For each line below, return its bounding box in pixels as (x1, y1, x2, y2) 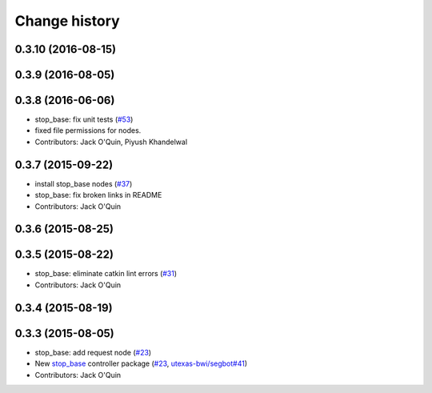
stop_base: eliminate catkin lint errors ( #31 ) (34, 269, 178, 279)
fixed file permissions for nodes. (34, 126, 142, 135)
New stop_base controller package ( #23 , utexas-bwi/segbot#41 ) (34, 359, 248, 368)
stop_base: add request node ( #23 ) (34, 347, 152, 357)
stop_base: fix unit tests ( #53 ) (34, 114, 134, 124)
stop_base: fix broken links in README (34, 190, 162, 200)
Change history (14, 12, 120, 30)
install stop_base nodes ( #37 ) (34, 178, 133, 188)
